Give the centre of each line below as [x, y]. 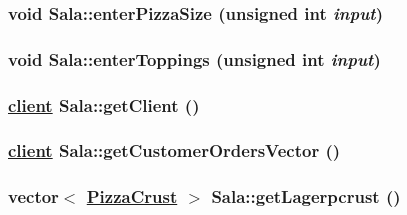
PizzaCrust [132, 196]
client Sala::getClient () [104, 104]
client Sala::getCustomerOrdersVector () [174, 150]
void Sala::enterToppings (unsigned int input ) [194, 58]
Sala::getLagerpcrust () [306, 196]
